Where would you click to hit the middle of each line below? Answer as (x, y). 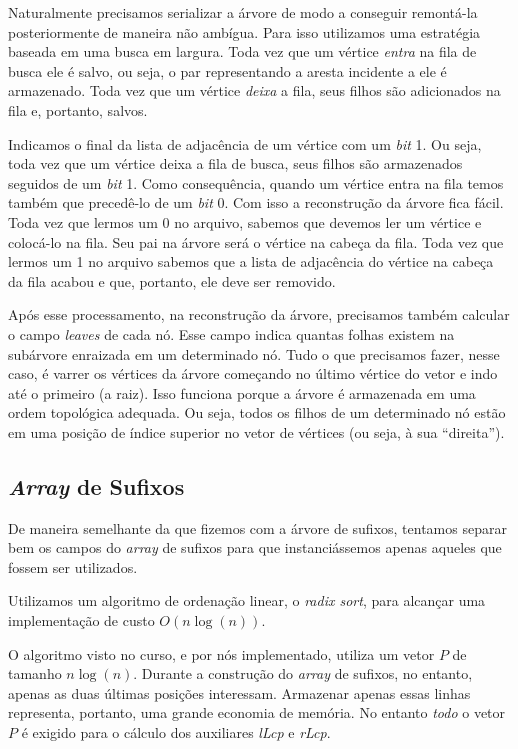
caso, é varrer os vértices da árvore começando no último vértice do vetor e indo (253, 373)
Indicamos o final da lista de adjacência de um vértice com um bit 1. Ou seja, (245, 143)
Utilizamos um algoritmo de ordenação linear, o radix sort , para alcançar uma (247, 600)
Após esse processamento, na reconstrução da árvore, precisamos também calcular (259, 314)
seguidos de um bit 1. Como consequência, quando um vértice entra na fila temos (256, 182)
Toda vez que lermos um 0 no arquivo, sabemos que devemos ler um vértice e (245, 221)
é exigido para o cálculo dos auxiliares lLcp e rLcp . (176, 732)
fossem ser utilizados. (73, 566)
